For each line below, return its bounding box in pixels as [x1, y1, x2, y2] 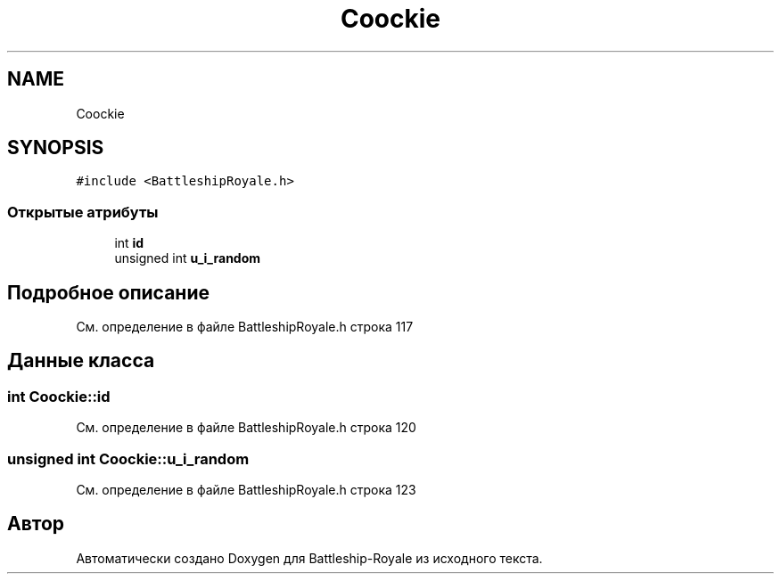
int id [114, 235, 144, 251]
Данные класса [7, 349, 155, 372]
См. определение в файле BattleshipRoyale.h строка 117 [76, 319, 414, 335]
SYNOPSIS [7, 136, 104, 160]
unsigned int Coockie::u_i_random [7, 449, 250, 468]
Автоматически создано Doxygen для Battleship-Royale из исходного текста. [76, 550, 543, 566]
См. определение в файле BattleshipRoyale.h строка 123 [76, 482, 416, 497]
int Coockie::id [7, 387, 111, 405]
